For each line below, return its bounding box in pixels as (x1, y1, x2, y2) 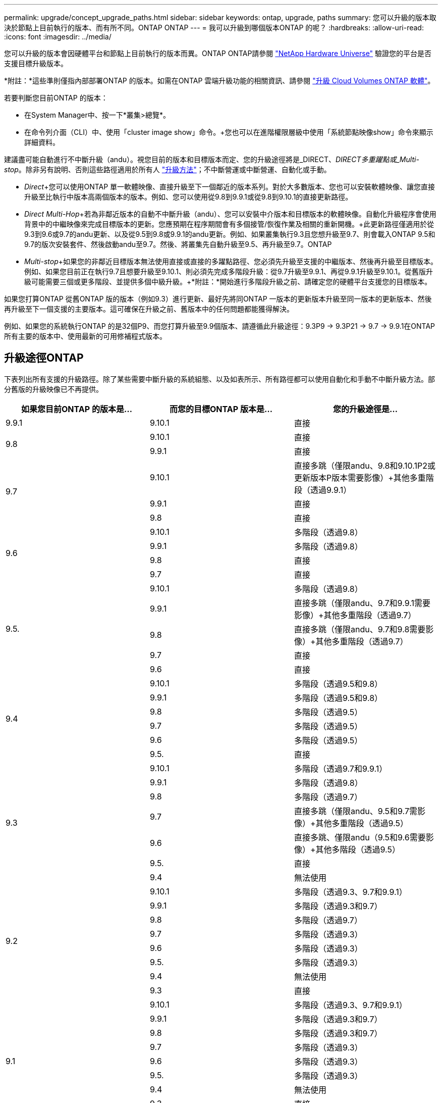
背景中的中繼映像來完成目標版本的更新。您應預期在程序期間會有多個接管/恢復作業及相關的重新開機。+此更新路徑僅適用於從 (24, 220, 434, 228)
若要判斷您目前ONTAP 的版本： (4, 93, 108, 102)
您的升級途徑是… (333, 404, 398, 414)
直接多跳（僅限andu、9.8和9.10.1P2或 (294, 460, 435, 471)
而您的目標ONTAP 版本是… (170, 404, 272, 414)
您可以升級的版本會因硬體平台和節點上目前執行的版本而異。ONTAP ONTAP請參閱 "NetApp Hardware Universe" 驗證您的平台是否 (4, 49, 432, 58)
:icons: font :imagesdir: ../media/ (4, 32, 112, 41)
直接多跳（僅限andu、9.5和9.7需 (294, 806, 418, 816)
